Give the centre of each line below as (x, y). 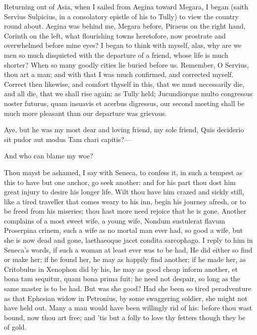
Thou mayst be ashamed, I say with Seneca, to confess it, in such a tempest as (123, 172)
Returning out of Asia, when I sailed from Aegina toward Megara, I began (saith (126, 6)
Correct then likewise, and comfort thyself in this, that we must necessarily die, (124, 84)
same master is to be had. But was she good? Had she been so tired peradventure (128, 288)
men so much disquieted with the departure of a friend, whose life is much (116, 55)
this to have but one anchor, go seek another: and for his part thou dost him (120, 182)
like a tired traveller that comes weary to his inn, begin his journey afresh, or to (125, 201)
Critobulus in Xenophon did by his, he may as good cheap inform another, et (121, 269)
